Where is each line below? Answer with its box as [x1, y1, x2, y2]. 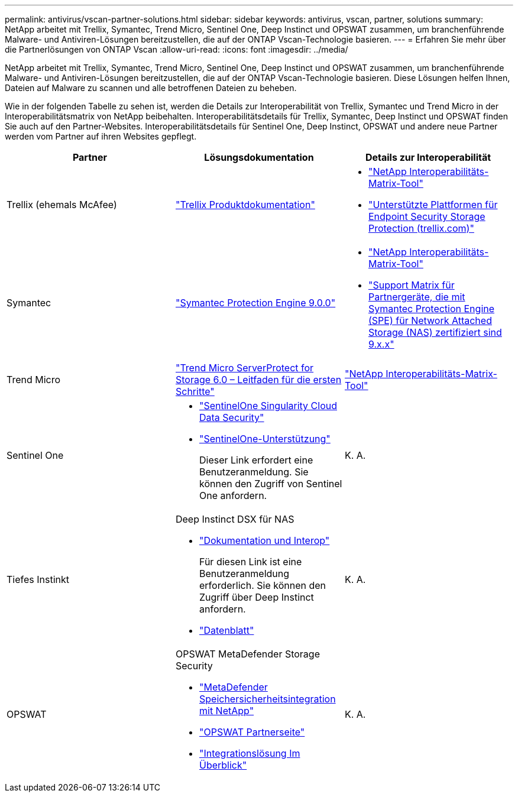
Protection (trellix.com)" [368, 222, 474, 234]
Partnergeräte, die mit [368, 291, 465, 303]
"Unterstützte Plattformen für [368, 199, 498, 210]
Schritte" [175, 385, 215, 397]
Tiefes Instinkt [7, 574, 70, 585]
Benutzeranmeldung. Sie [199, 466, 309, 478]
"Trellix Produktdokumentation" [175, 199, 315, 210]
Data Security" [199, 412, 264, 423]
